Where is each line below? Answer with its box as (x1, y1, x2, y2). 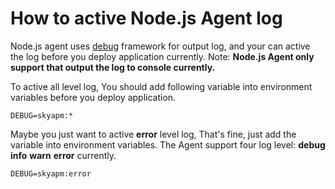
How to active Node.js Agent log (10, 7, 283, 30)
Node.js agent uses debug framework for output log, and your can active (10, 40, 311, 52)
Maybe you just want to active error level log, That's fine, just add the (10, 128, 297, 140)
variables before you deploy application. (10, 91, 177, 103)
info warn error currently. (10, 149, 117, 161)
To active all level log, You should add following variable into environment (10, 80, 313, 92)
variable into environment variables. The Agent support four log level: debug (10, 138, 326, 151)
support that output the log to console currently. (10, 61, 216, 73)
